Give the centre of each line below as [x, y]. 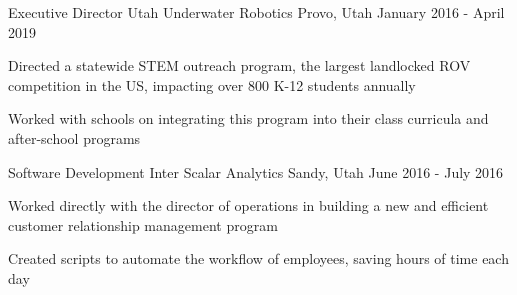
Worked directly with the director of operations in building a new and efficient [248, 205]
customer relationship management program [143, 224]
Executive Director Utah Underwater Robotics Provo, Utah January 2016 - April [256, 12]
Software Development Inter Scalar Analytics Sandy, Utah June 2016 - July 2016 [256, 171]
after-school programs [74, 137]
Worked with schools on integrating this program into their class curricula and [248, 118]
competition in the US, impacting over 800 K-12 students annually [212, 84]
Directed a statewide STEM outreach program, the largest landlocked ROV [239, 65]
